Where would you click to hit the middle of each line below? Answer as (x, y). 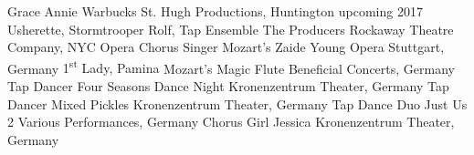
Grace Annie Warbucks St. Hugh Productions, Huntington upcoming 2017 (215, 11)
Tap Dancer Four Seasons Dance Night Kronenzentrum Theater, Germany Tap (228, 86)
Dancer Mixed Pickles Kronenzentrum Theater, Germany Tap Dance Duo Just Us (237, 103)
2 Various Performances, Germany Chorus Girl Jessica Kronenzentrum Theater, (231, 122)
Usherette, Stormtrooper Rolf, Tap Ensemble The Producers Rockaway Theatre (231, 29)
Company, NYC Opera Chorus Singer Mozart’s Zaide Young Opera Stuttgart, (226, 47)
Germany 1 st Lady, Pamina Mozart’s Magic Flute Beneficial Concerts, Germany (231, 67)
